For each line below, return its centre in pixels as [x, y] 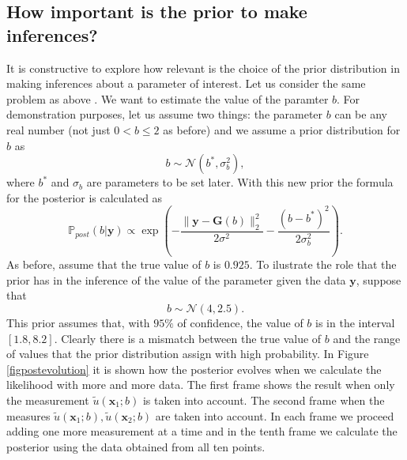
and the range [367, 338]
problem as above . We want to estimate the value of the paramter [168, 98]
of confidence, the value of [240, 323]
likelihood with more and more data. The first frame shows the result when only [201, 385]
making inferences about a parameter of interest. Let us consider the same [186, 83]
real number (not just [58, 129]
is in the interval [355, 323]
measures [28, 415]
